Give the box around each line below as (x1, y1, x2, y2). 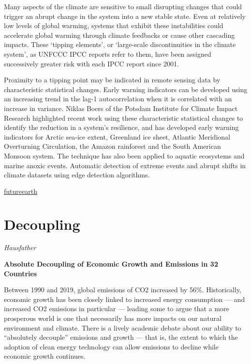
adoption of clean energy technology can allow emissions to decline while (4, 341, 219, 351)
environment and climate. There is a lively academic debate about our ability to (4, 322, 241, 332)
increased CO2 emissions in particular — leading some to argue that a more (4, 303, 229, 314)
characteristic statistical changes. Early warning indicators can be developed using (4, 84, 248, 94)
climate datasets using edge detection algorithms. (4, 170, 150, 180)
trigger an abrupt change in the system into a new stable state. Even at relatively (4, 11, 246, 21)
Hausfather (4, 242, 36, 253)
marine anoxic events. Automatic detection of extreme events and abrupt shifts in (4, 160, 246, 170)
